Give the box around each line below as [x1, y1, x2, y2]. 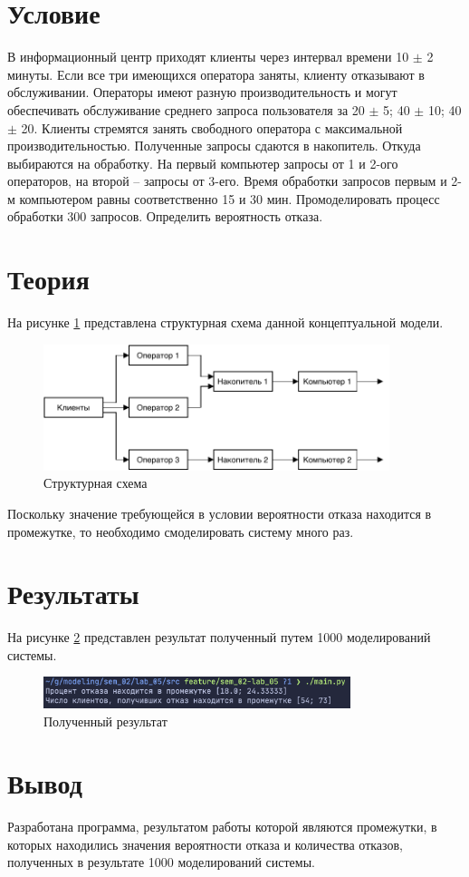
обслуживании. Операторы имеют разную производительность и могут [7, 83, 397, 102]
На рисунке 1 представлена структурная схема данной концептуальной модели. [7, 313, 444, 332]
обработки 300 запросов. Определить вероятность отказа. [7, 207, 323, 226]
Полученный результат [43, 711, 167, 730]
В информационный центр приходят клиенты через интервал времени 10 [7, 47, 409, 66]
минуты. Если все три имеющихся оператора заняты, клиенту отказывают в [7, 64, 425, 83]
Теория [7, 260, 90, 297]
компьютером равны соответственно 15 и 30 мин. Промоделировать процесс [19, 189, 440, 208]
